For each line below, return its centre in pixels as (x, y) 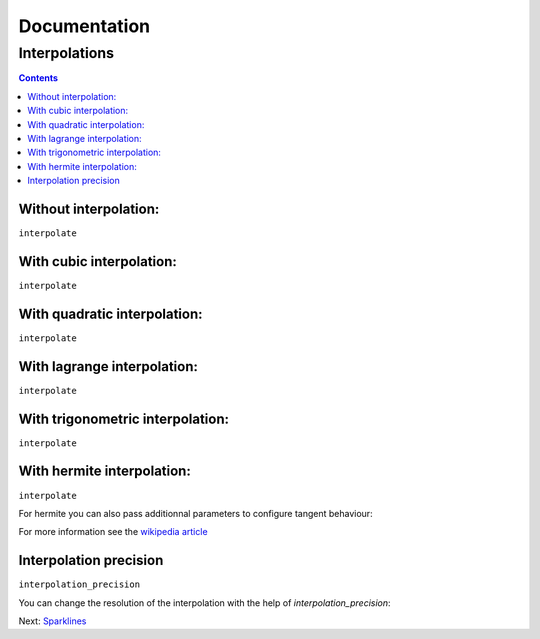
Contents (38, 78)
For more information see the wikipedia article (113, 532)
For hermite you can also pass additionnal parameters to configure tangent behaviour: (196, 513)
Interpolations (66, 53)
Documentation (84, 26)
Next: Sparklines (52, 621)
